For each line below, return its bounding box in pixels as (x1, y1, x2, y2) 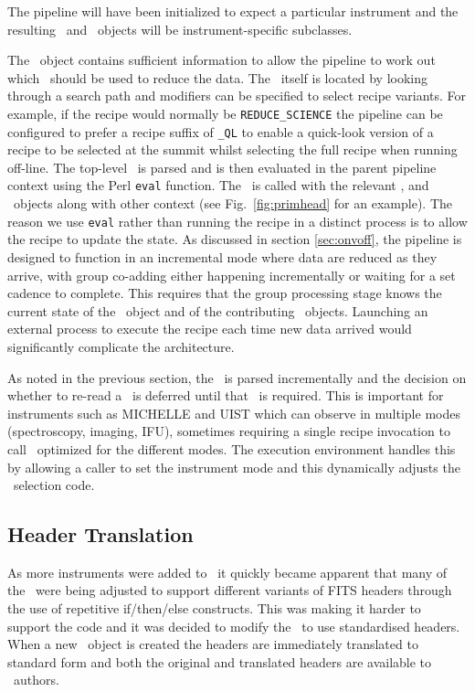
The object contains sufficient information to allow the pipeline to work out (7, 50, 436, 69)
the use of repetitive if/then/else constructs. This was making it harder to (7, 599, 421, 618)
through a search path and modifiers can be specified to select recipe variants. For (7, 86, 467, 105)
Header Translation (7, 520, 194, 548)
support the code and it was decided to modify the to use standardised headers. (7, 616, 460, 635)
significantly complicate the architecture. (7, 336, 235, 356)
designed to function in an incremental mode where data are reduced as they (7, 247, 438, 266)
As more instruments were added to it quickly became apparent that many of (7, 562, 448, 581)
